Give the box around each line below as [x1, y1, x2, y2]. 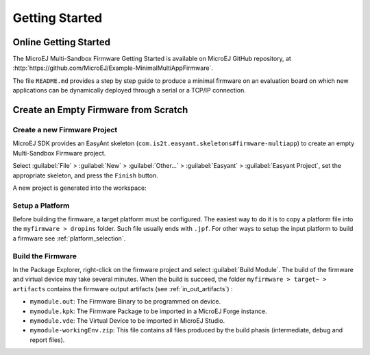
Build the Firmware [12, 251, 77, 260]
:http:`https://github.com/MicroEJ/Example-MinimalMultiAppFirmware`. [12, 64, 214, 72]
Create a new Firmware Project [12, 125, 118, 135]
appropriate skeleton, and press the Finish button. [12, 171, 158, 180]
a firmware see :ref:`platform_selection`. [12, 234, 126, 243]
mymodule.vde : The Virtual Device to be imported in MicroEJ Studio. [29, 316, 225, 325]
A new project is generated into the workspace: [12, 184, 147, 192]
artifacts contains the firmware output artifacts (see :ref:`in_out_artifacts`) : [12, 284, 233, 293]
